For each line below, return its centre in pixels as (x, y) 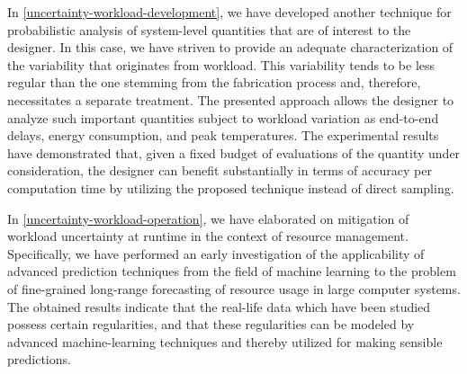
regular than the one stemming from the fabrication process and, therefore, (214, 82)
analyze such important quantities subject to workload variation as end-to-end (223, 117)
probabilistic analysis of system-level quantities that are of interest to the (209, 29)
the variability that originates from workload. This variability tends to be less (221, 64)
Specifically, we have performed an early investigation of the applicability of (216, 253)
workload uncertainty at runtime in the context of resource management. (208, 236)
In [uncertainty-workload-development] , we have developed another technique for (229, 12)
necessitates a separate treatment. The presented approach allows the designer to (231, 99)
